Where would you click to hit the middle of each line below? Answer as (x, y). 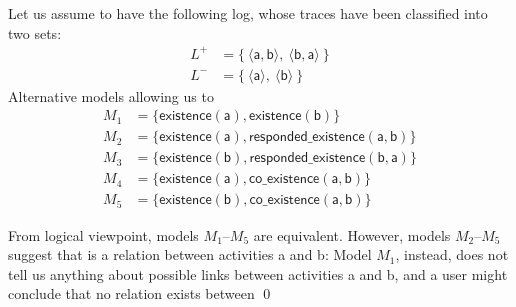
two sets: (35, 32)
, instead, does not (452, 254)
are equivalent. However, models (352, 234)
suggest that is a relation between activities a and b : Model (190, 254)
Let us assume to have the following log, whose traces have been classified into (248, 13)
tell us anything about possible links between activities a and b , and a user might (258, 273)
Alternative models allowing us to (111, 95)
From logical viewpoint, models (103, 234)
